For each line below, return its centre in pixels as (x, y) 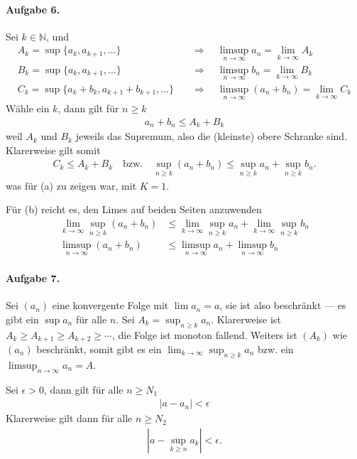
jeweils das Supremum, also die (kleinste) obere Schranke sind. (212, 136)
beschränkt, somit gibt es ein (99, 349)
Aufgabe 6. (33, 9)
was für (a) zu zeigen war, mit (71, 185)
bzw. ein (276, 349)
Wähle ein (28, 108)
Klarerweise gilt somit (53, 150)
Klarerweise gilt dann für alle (69, 418)
